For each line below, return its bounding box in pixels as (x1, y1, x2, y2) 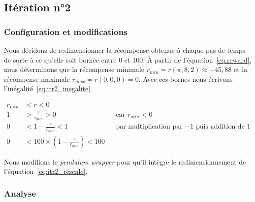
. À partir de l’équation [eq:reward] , (143, 54, 252, 65)
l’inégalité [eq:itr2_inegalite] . (4, 83, 92, 94)
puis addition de (196, 123, 245, 130)
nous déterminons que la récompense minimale (4, 64, 144, 74)
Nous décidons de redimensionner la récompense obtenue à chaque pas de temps (4, 45, 246, 55)
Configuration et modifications (4, 25, 127, 37)
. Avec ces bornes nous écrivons (138, 73, 233, 84)
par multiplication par (116, 123, 183, 130)
